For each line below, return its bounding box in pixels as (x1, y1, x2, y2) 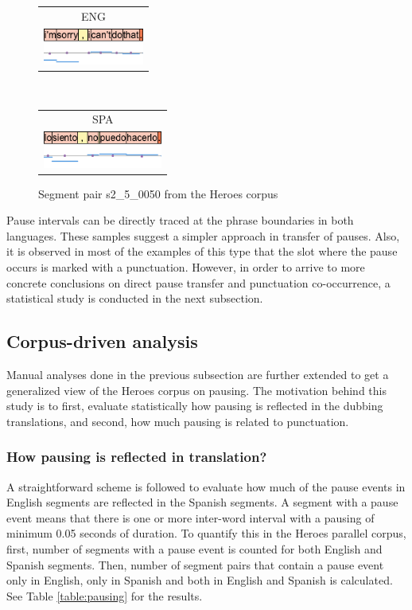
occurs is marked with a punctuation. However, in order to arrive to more (6, 259, 365, 276)
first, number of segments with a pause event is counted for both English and (6, 540, 383, 557)
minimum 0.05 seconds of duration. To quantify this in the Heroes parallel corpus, (6, 525, 406, 542)
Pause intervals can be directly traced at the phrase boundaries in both (6, 212, 354, 229)
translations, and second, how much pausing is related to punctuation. (6, 413, 349, 429)
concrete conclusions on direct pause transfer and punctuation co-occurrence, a (6, 274, 391, 291)
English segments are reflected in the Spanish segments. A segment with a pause (6, 494, 398, 510)
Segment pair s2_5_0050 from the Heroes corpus (38, 185, 278, 201)
